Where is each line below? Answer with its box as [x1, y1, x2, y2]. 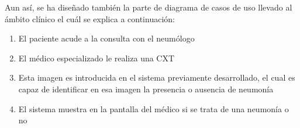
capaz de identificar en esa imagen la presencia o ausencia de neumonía [18, 82, 274, 95]
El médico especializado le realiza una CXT [18, 51, 175, 64]
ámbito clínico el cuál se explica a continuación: [5, 12, 175, 25]
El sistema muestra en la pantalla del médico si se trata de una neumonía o [18, 102, 289, 115]
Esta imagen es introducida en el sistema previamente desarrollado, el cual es [18, 71, 295, 84]
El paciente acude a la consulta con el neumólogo [18, 32, 195, 44]
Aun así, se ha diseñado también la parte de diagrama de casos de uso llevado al [5, 1, 292, 13]
